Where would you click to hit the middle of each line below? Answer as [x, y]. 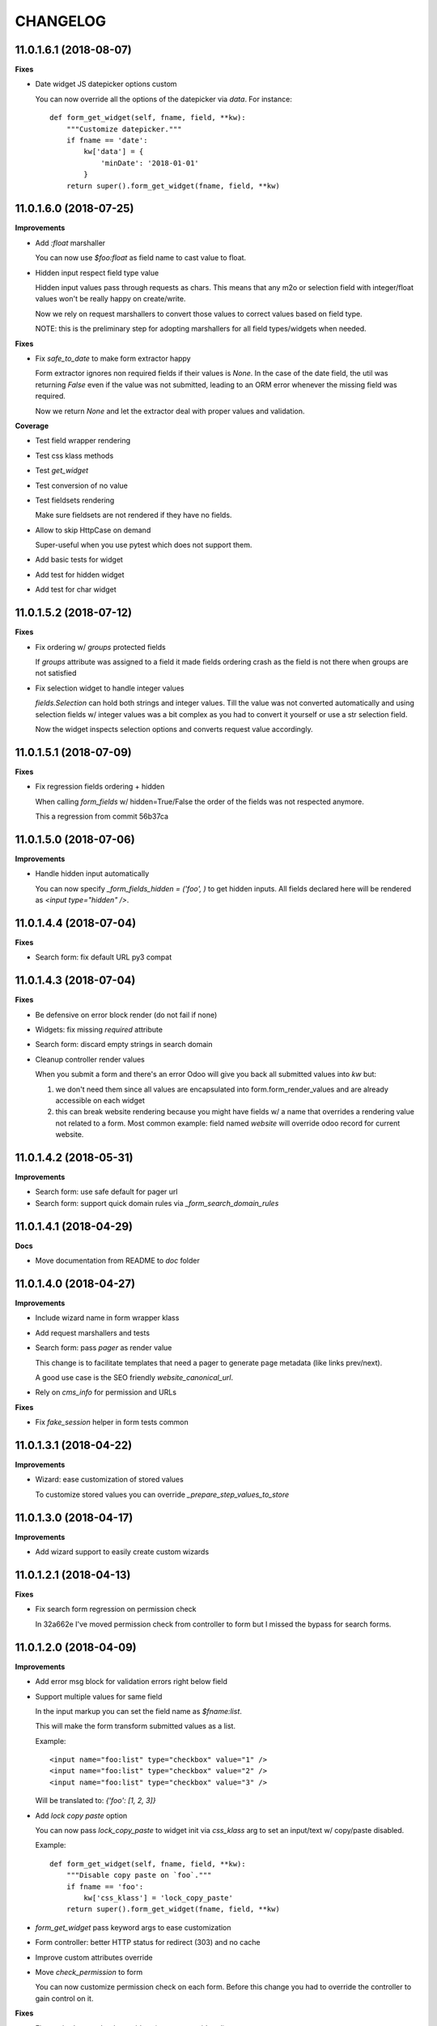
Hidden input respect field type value [97, 272]
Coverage [32, 425]
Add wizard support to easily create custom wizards [122, 1552]
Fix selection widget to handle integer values [110, 688]
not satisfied [56, 673]
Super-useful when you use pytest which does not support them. [144, 545]
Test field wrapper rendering [83, 441]
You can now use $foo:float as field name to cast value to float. [141, 258]
